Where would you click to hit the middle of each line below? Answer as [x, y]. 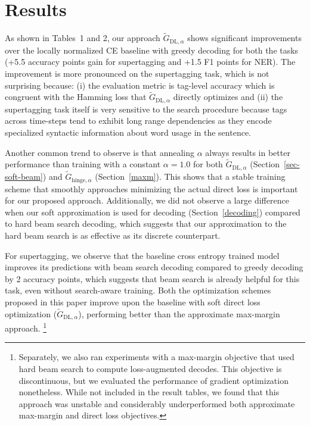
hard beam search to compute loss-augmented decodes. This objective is [150, 369]
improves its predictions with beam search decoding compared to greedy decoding [154, 267]
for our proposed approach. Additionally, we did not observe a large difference [147, 200]
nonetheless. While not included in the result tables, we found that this [149, 392]
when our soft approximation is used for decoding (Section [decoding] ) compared [153, 212]
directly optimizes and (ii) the [228, 97]
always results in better [248, 152]
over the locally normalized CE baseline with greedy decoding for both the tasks [152, 50]
